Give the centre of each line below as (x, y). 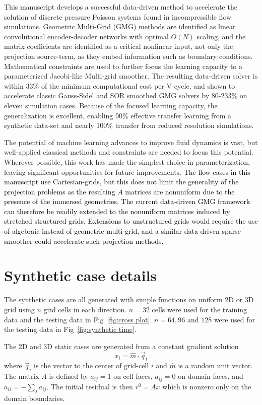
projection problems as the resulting (60, 191)
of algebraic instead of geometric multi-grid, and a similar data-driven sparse (122, 231)
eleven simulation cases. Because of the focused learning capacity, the (111, 105)
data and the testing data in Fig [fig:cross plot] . (78, 319)
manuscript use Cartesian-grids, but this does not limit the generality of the (121, 182)
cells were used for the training (200, 309)
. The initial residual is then (90, 386)
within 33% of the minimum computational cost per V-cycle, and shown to (120, 85)
